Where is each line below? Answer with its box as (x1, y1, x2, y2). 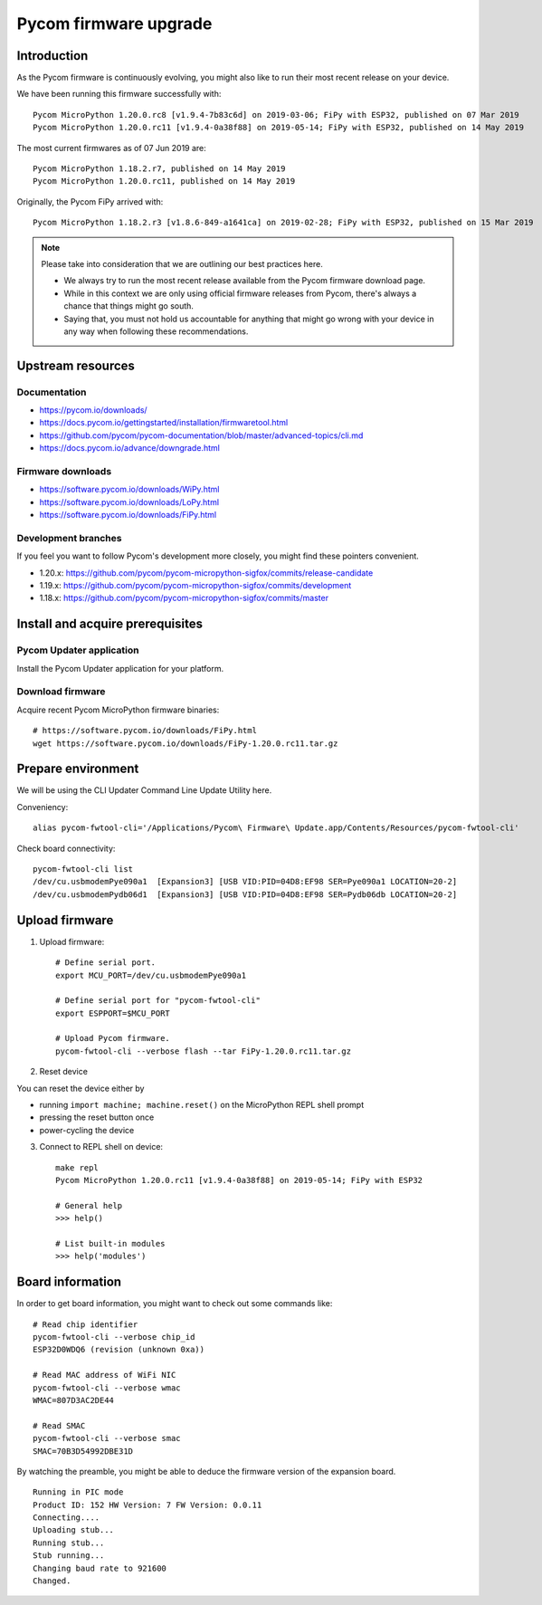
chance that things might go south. (63, 301, 195, 311)
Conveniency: (16, 801, 69, 812)
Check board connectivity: (16, 843, 116, 854)
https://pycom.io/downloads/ (39, 405, 148, 416)
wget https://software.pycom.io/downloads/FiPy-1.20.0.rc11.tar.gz (33, 738, 338, 749)
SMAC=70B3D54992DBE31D (33, 1446, 134, 1457)
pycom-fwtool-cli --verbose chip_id (33, 1332, 195, 1342)
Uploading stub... (33, 1525, 115, 1535)
